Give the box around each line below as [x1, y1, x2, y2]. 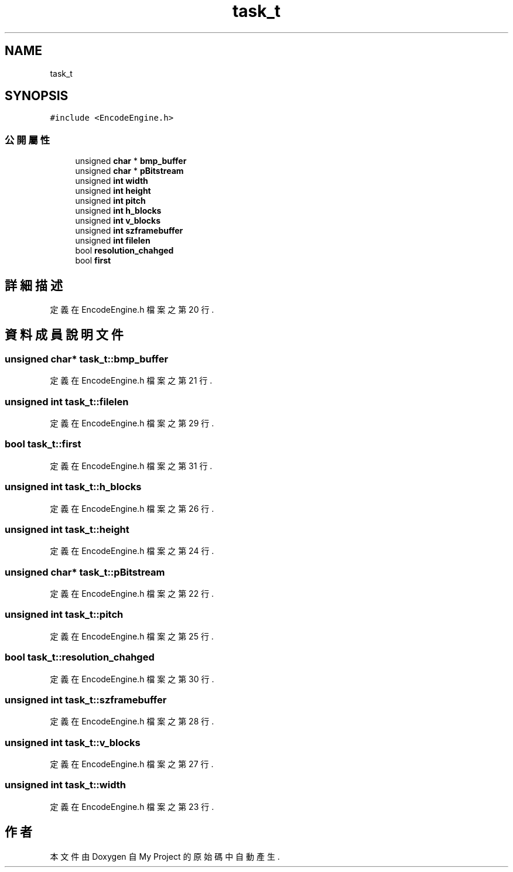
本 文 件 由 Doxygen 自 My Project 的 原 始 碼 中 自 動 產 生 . [50, 851, 280, 861]
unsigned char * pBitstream [75, 166, 184, 176]
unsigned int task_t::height [5, 523, 129, 535]
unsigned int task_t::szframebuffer [5, 693, 167, 706]
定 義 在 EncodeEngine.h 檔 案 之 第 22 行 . [50, 589, 214, 599]
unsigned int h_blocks [75, 206, 162, 216]
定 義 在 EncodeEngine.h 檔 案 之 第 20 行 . [50, 305, 214, 315]
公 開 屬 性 [5, 134, 50, 146]
